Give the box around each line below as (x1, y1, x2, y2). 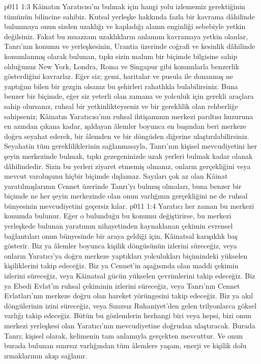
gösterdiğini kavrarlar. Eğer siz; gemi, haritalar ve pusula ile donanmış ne (4, 71, 233, 81)
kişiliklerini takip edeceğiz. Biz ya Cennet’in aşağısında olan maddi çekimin (4, 260, 239, 271)
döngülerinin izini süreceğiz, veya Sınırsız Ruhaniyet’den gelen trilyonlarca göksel (4, 300, 257, 311)
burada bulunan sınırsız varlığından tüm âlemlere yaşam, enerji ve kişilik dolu (4, 340, 247, 351)
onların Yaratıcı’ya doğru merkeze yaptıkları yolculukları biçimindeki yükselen (4, 250, 248, 261)
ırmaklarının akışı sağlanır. (4, 350, 88, 360)
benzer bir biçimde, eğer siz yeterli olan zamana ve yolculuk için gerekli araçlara (4, 91, 254, 101)
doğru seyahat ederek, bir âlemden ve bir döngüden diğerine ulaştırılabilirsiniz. (4, 130, 249, 141)
